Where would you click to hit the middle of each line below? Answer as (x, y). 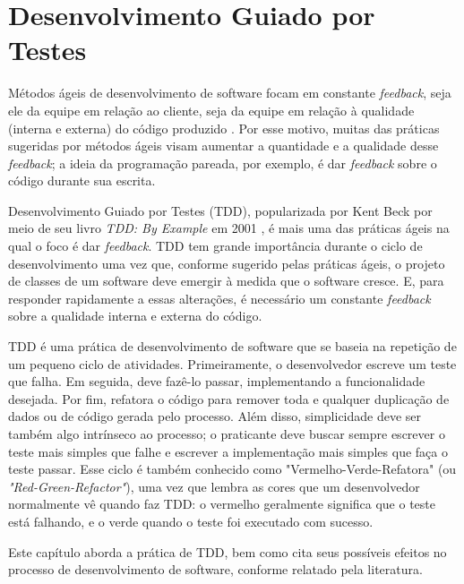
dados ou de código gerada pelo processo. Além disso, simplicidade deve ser (215, 416)
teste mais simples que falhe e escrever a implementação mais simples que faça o (228, 451)
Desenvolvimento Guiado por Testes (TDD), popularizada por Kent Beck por (220, 210)
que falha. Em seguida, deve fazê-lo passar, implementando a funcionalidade (217, 381)
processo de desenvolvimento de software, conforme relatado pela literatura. (215, 569)
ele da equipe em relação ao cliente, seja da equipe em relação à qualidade (211, 110)
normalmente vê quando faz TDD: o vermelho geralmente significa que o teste (222, 504)
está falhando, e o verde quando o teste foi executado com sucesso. (191, 521)
